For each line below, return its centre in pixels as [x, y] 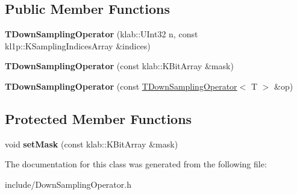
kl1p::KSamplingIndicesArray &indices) [78, 45]
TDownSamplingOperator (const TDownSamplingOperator [121, 86]
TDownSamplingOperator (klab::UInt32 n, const [102, 34]
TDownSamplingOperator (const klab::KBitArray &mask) [119, 66]
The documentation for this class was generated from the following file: [136, 164]
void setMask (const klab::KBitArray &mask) [92, 144]
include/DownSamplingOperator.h [68, 184]
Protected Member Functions [98, 118]
